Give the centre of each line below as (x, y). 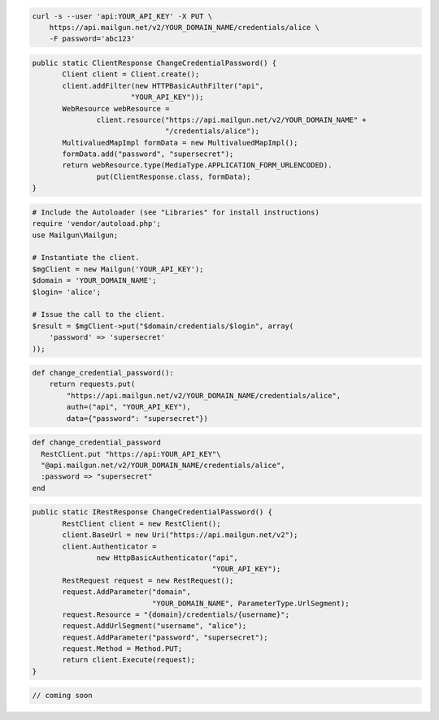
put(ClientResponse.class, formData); (174, 176)
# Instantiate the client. (86, 258)
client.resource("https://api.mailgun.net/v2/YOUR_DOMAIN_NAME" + (232, 119)
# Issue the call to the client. (99, 314)
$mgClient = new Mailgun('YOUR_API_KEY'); (118, 269)
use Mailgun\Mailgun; (75, 235)
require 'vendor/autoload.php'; (97, 224)
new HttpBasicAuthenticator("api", (167, 557)
